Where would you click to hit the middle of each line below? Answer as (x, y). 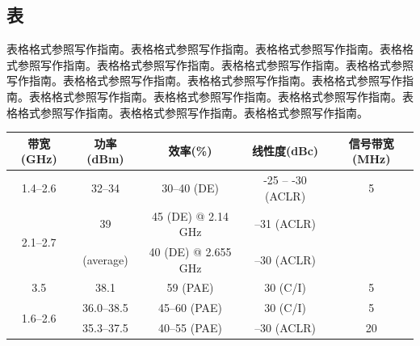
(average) (105, 259)
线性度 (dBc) (286, 151)
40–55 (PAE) (191, 328)
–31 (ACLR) (285, 224)
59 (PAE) (190, 287)
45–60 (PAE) (191, 308)
